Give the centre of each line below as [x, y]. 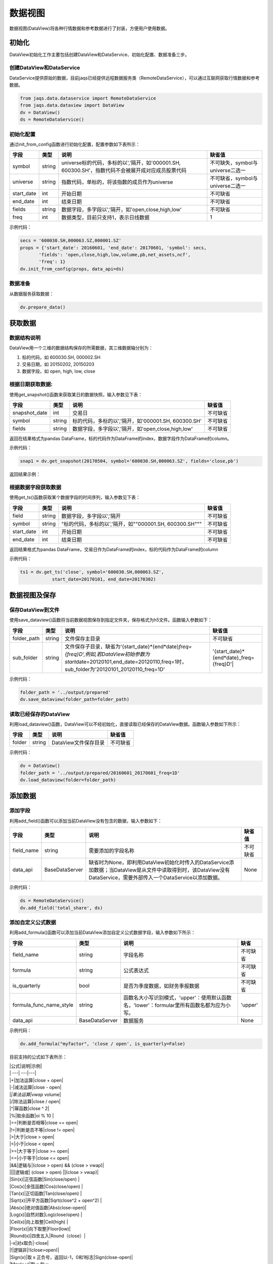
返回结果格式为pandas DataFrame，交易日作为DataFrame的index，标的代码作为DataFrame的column [114, 549]
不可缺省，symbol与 [234, 178]
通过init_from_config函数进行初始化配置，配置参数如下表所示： [75, 144]
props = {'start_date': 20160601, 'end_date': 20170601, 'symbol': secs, [113, 247]
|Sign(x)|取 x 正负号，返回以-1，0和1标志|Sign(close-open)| [71, 1257]
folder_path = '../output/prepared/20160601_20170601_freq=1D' [100, 773]
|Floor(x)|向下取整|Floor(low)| [40, 1229]
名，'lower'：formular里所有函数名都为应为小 [177, 1005]
